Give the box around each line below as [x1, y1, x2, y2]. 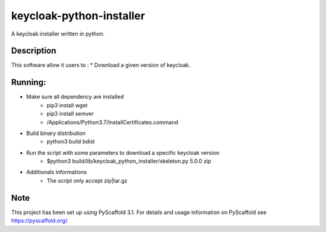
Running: [11, 77, 46, 87]
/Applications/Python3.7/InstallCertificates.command [46, 118, 178, 126]
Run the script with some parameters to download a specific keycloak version [26, 149, 220, 156]
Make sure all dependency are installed [26, 93, 124, 101]
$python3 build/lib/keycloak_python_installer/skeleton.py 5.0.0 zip [46, 157, 211, 165]
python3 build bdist [46, 138, 95, 145]
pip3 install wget [46, 101, 88, 108]
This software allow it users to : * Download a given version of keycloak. [11, 61, 191, 69]
